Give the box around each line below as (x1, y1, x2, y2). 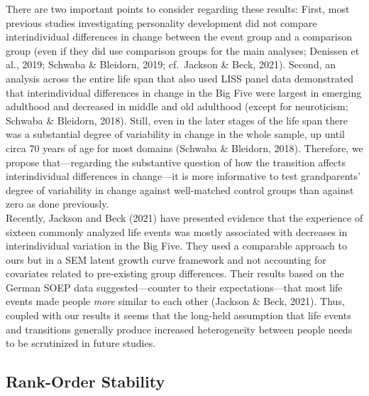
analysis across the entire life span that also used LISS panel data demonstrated (6, 70, 354, 85)
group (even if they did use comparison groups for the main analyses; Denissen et (6, 43, 360, 58)
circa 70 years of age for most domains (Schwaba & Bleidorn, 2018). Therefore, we (6, 140, 363, 155)
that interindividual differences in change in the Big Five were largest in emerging (6, 85, 362, 100)
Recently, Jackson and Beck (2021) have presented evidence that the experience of (6, 210, 363, 225)
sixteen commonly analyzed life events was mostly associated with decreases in (6, 224, 348, 239)
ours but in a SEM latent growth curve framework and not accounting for (6, 252, 326, 267)
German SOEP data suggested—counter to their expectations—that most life (6, 279, 343, 294)
